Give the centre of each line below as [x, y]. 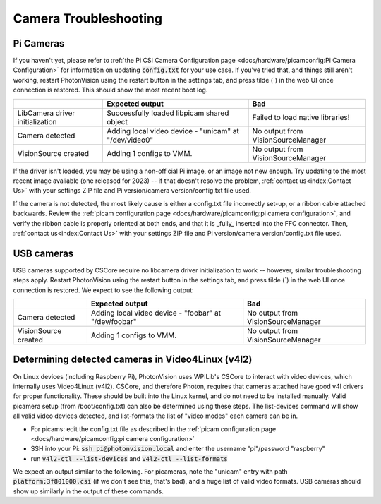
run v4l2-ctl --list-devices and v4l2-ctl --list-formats [129, 458]
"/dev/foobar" [114, 322]
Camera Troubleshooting [87, 18]
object [117, 121]
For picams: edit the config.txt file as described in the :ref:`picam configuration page [153, 429]
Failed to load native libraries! [301, 117]
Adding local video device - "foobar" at [156, 313]
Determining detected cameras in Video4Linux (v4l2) [133, 360]
